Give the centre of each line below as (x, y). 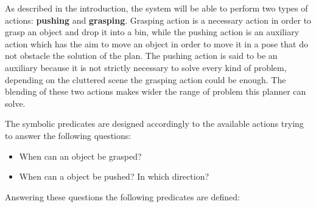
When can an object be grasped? (80, 156)
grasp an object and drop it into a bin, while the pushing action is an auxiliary (152, 32)
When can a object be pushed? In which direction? (114, 176)
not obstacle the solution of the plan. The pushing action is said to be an (141, 56)
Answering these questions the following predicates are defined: (122, 196)
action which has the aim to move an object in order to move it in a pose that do (156, 43)
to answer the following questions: (68, 135)
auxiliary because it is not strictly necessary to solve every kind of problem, (146, 67)
